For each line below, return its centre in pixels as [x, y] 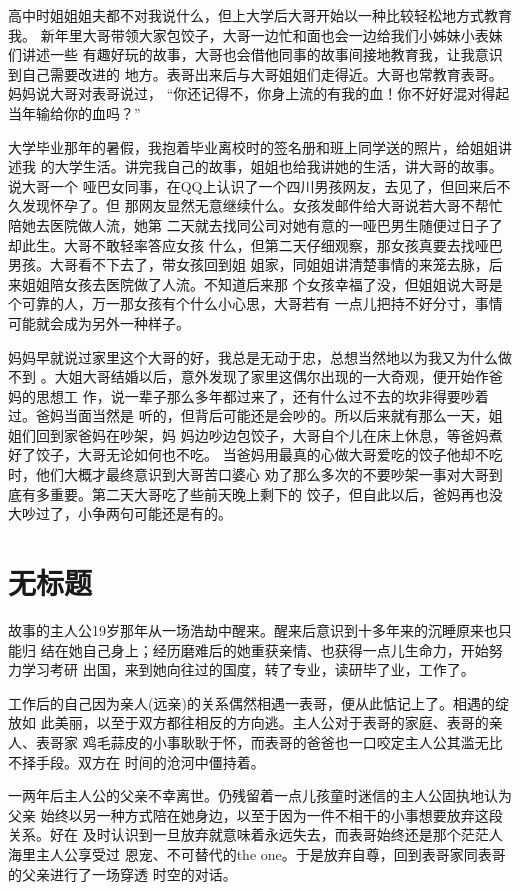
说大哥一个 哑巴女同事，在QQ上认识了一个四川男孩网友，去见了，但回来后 [252, 185]
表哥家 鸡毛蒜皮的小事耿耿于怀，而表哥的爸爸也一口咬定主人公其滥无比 [269, 741]
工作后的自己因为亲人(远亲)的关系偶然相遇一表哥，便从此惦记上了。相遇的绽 [258, 702]
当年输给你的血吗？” [74, 112]
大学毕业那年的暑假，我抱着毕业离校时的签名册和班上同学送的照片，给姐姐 [253, 146]
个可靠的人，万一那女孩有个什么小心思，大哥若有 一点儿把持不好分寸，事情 [255, 303]
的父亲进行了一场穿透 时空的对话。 [122, 873]
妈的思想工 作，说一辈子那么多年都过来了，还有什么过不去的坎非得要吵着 [248, 395]
